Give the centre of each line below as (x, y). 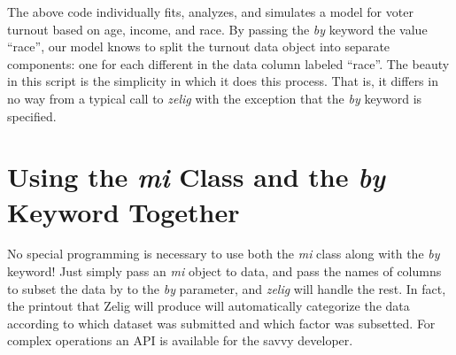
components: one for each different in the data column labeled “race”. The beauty (228, 63)
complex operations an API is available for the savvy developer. (180, 340)
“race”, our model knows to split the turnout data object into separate (199, 46)
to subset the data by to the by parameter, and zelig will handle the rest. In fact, (227, 288)
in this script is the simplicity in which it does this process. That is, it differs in (223, 81)
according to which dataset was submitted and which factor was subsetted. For (221, 323)
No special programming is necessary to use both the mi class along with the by (224, 254)
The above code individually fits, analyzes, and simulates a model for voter (210, 12)
